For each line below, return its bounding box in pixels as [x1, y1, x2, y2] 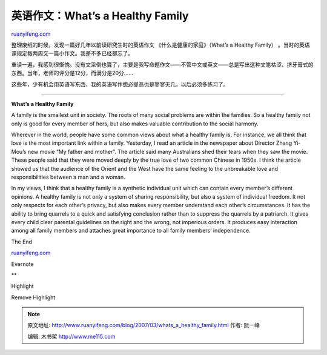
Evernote [11, 260, 34, 268]
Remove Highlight [11, 294, 56, 301]
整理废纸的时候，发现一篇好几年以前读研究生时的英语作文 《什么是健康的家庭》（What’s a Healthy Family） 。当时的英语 [11, 41, 310, 48]
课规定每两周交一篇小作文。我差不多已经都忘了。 [11, 50, 133, 57]
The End [11, 238, 33, 245]
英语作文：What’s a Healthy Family [11, 9, 189, 22]
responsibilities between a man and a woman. [11, 173, 125, 181]
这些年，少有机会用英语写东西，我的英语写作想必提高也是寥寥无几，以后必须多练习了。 [11, 81, 229, 88]
